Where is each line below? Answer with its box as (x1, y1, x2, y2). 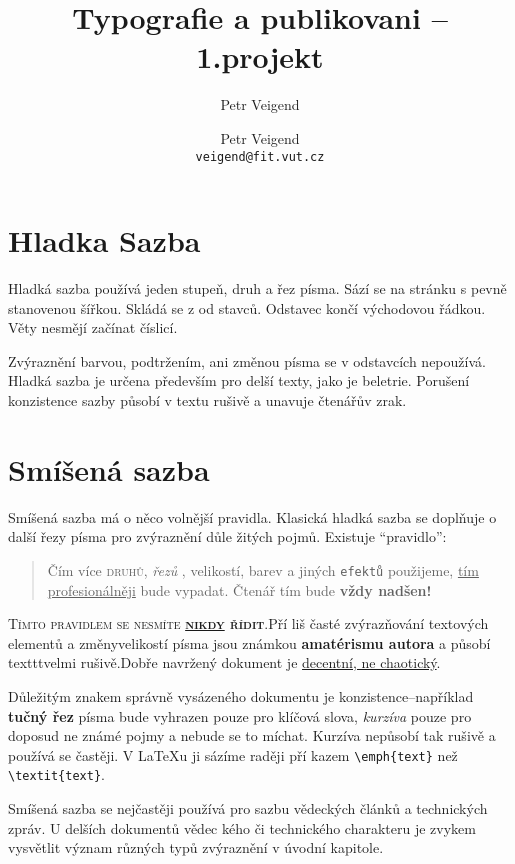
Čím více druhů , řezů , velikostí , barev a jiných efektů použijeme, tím (47, 559, 479, 580)
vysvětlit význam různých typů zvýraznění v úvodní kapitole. (8, 837, 384, 858)
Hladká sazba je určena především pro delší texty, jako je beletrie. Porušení (8, 370, 470, 391)
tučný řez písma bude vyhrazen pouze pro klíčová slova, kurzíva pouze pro (8, 705, 472, 726)
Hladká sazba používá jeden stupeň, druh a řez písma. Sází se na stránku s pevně (8, 278, 507, 299)
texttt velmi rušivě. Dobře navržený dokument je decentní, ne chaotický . (8, 652, 441, 673)
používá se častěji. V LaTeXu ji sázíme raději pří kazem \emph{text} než (8, 744, 458, 765)
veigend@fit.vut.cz (195, 149, 325, 164)
